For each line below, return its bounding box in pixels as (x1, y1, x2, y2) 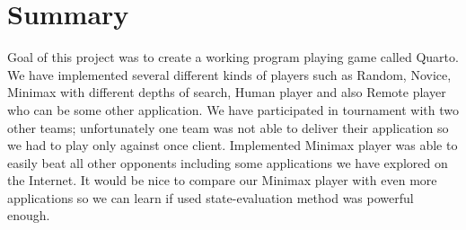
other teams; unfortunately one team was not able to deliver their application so (7, 118, 449, 137)
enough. (7, 206, 50, 225)
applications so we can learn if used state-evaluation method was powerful (7, 188, 414, 207)
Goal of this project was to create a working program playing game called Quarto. (7, 48, 459, 66)
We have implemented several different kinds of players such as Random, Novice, (7, 65, 452, 84)
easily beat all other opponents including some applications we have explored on (7, 153, 448, 172)
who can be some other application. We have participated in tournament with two (7, 100, 460, 119)
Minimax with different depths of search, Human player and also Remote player (7, 83, 446, 102)
